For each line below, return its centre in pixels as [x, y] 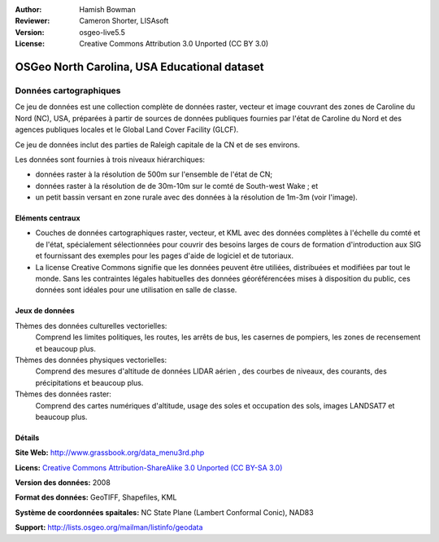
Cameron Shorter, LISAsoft [124, 21]
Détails [27, 437]
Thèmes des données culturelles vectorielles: [91, 326]
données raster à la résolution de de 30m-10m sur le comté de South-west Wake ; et [177, 186]
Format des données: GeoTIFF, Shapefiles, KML [96, 497]
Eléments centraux [48, 218]
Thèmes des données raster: [63, 394]
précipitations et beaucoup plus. [89, 382]
